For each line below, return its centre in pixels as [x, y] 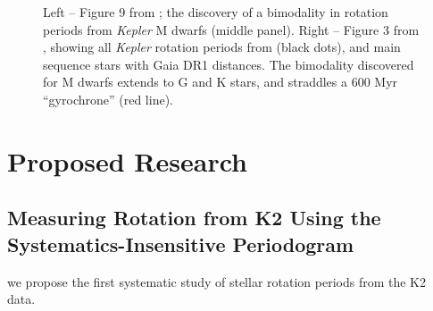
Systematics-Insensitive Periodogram [181, 244]
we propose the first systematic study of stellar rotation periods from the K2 [216, 281]
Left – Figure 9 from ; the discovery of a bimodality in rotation [216, 12]
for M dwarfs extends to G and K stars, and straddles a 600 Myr [221, 82]
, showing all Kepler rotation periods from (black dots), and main [222, 47]
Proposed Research [127, 160]
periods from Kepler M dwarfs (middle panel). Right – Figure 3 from [231, 29]
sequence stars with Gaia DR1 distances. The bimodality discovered [229, 64]
